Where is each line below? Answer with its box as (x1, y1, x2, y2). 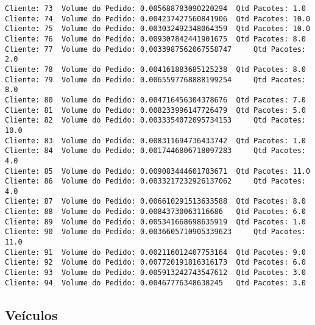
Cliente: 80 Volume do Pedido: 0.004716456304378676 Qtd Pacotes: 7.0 (5, 95, 306, 104)
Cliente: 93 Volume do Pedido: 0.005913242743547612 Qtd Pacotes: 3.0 (5, 268, 306, 277)
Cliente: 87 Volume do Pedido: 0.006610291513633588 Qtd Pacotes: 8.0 (5, 197, 306, 206)
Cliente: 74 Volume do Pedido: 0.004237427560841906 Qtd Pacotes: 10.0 (5, 14, 311, 23)
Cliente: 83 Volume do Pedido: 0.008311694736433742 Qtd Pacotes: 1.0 (5, 136, 306, 145)
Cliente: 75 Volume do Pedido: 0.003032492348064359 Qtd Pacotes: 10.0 (5, 24, 311, 34)
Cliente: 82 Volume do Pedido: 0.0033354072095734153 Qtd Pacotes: (5, 116, 306, 125)
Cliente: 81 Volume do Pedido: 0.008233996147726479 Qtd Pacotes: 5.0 (5, 105, 306, 115)
